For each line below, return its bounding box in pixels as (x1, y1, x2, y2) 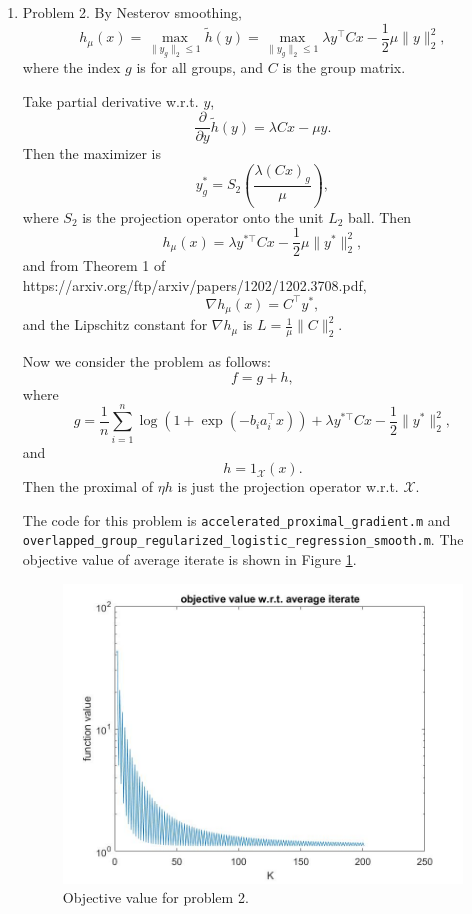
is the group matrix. (282, 57, 406, 78)
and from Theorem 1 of (22, 255, 166, 276)
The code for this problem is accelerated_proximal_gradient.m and (22, 509, 451, 530)
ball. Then (348, 206, 412, 227)
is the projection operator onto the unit (82, 206, 324, 227)
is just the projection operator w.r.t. (177, 476, 399, 497)
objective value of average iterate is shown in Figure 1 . (22, 549, 357, 570)
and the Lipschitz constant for (22, 314, 208, 335)
